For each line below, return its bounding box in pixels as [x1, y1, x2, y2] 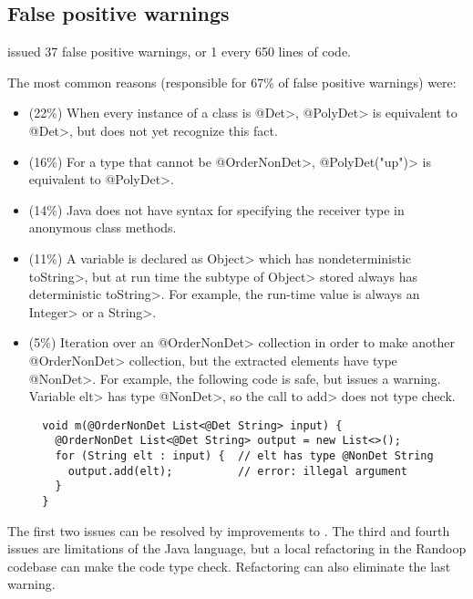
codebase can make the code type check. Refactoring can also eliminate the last [7, 556, 451, 575]
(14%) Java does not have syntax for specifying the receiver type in [28, 200, 405, 219]
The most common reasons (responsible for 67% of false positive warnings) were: [7, 72, 457, 91]
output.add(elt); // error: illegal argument [67, 464, 408, 478]
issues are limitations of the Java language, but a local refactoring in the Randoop [7, 539, 467, 558]
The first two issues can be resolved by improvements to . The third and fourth [7, 521, 450, 540]
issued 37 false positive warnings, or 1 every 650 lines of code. [7, 42, 351, 61]
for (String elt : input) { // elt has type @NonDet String [55, 449, 434, 463]
